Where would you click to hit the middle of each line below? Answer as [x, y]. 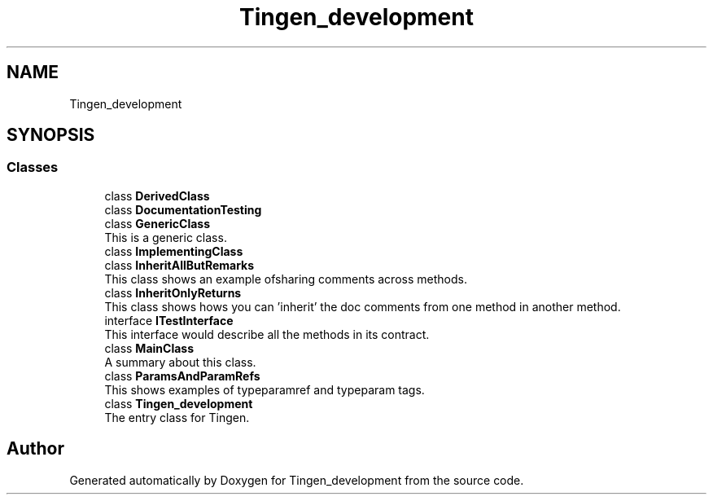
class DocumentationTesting [183, 209]
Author [35, 449]
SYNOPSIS [51, 135]
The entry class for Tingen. [177, 417]
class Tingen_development [179, 403]
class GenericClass [157, 223]
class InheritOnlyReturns [173, 292]
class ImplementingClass [174, 251]
